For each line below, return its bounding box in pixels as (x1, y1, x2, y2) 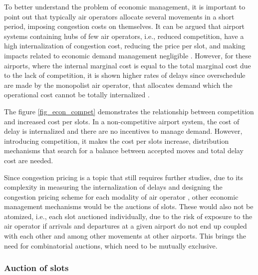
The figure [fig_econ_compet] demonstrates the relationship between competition (4, 106, 254, 116)
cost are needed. (4, 155, 53, 165)
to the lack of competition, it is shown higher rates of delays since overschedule (4, 70, 246, 80)
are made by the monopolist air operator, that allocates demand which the (4, 79, 233, 90)
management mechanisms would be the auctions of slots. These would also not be (4, 201, 254, 212)
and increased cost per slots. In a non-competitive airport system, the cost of (4, 116, 240, 126)
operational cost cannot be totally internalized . (4, 89, 150, 100)
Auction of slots (4, 262, 69, 274)
